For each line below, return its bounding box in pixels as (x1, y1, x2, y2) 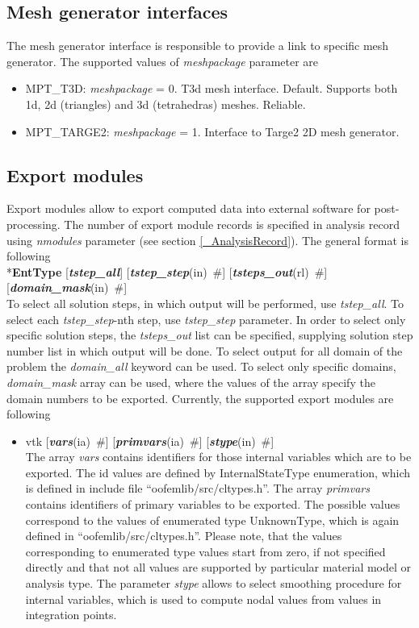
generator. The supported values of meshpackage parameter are (6, 52, 319, 69)
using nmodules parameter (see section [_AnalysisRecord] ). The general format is (6, 231, 409, 248)
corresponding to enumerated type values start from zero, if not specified (25, 543, 386, 559)
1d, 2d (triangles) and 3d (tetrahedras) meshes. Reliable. (25, 95, 306, 112)
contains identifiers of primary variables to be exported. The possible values (25, 496, 400, 513)
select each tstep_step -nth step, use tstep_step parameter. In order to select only (6, 310, 406, 327)
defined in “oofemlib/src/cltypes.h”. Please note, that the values (25, 527, 342, 544)
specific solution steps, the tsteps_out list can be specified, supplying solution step (6, 326, 413, 343)
